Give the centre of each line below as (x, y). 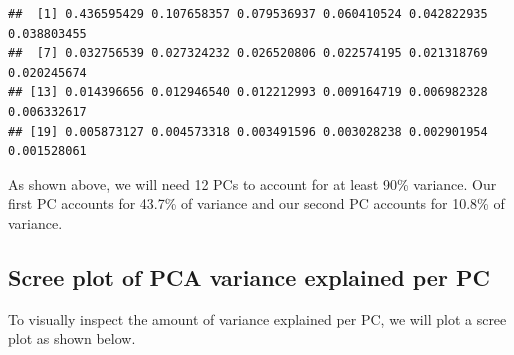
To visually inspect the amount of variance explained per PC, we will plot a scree (257, 318)
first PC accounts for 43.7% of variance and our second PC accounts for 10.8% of (256, 203)
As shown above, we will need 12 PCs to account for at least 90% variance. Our (252, 183)
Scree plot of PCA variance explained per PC (249, 276)
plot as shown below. (72, 338)
